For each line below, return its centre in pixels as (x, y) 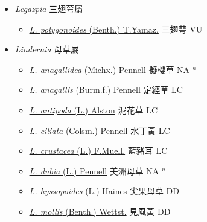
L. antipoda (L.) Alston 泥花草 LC (94, 109)
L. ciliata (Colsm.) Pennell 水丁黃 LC (100, 130)
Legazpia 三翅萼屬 (49, 8)
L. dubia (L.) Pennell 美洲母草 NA (94, 170)
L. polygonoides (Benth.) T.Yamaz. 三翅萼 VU (116, 29)
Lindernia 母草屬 (47, 49)
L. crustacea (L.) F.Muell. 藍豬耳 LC (98, 151)
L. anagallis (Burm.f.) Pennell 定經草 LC (106, 90)
